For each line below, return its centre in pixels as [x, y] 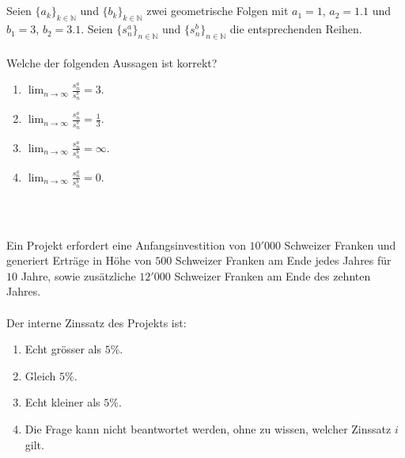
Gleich [40, 375]
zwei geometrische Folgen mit [218, 11]
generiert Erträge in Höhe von [79, 260]
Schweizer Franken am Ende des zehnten [273, 275]
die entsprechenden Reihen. [296, 29]
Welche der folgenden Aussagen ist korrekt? [112, 62]
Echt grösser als [63, 349]
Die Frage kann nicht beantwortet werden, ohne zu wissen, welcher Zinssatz [208, 429]
